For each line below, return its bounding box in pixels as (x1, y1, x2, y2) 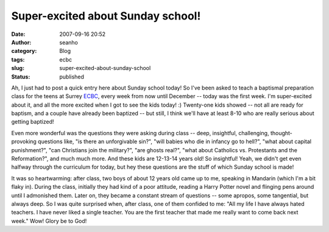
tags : (11, 55, 25, 63)
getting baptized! (11, 118, 54, 125)
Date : (11, 30, 26, 38)
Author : (11, 38, 32, 46)
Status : (11, 73, 30, 80)
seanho (59, 38, 79, 46)
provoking (11, 138, 37, 146)
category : (11, 47, 37, 55)
